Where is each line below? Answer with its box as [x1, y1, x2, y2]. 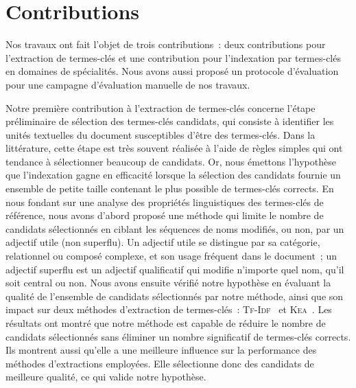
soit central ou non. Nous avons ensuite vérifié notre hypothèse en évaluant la [5, 275, 331, 290]
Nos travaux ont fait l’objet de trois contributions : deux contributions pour [5, 37, 326, 52]
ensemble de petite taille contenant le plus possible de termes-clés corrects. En [5, 181, 334, 196]
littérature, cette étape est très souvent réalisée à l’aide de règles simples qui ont [5, 141, 343, 155]
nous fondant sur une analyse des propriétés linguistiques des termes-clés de [5, 194, 324, 209]
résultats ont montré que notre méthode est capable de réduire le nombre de [5, 316, 326, 330]
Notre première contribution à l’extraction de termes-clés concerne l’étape [5, 100, 316, 115]
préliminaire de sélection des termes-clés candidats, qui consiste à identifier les [5, 114, 334, 128]
